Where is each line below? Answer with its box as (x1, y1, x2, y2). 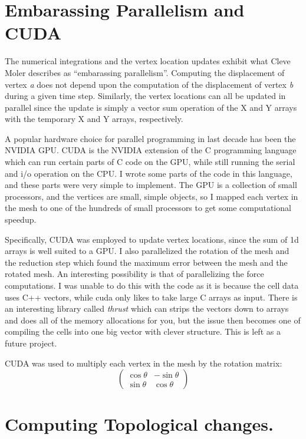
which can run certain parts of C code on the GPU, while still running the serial (5, 156, 295, 168)
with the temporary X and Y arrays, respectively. (5, 113, 183, 125)
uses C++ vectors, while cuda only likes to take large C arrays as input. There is (5, 291, 298, 303)
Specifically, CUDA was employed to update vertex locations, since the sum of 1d (5, 233, 299, 245)
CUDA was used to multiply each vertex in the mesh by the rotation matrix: (5, 357, 282, 369)
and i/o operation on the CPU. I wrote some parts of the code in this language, (5, 167, 292, 179)
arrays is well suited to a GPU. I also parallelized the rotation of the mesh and (5, 245, 289, 257)
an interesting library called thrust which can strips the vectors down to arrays (5, 302, 289, 315)
